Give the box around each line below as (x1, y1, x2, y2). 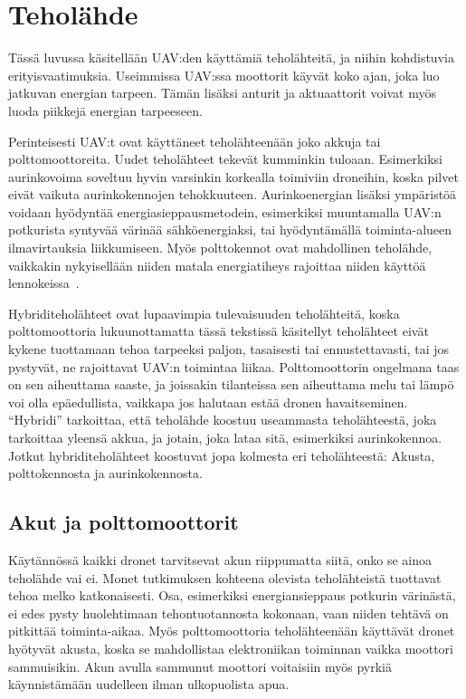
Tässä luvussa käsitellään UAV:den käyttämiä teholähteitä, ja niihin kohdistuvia (8, 48, 454, 67)
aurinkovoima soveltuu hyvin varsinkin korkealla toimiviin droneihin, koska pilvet (8, 167, 459, 186)
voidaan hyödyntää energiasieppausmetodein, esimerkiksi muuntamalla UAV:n (8, 202, 442, 221)
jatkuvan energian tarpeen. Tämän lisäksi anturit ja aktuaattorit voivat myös (8, 83, 437, 102)
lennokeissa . (8, 273, 80, 292)
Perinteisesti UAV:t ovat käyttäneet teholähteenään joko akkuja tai (8, 131, 381, 150)
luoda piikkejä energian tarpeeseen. (8, 101, 203, 120)
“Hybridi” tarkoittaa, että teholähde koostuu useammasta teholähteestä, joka (8, 410, 437, 429)
